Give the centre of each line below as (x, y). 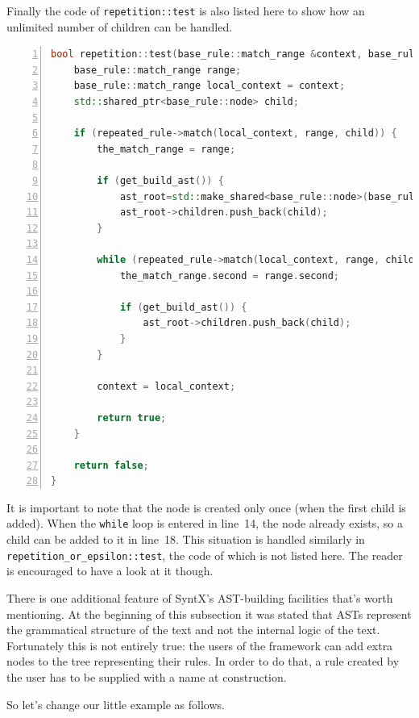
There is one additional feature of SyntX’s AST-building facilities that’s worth (200, 597)
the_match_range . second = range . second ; (230, 276)
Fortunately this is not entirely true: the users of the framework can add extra (200, 645)
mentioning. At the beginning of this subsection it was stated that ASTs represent (209, 614)
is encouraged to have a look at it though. (110, 571)
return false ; (111, 465)
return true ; (132, 417)
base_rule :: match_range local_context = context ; (209, 86)
